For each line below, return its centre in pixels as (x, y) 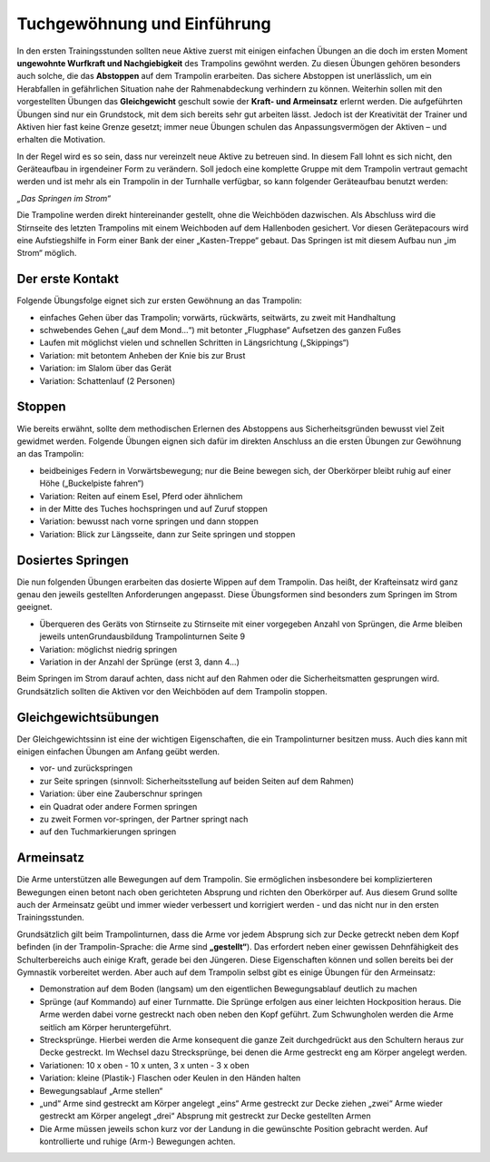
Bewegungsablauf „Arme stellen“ (101, 1090)
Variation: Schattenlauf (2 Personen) (108, 380)
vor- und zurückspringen (86, 768)
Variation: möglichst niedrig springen (108, 649)
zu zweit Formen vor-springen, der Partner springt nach (144, 819)
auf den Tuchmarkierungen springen (108, 832)
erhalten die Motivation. (61, 140)
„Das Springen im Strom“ (64, 198)
